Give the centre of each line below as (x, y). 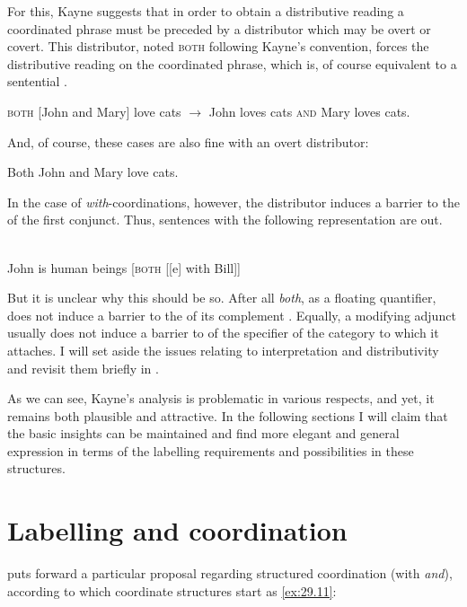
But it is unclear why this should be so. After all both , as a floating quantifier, (222, 298)
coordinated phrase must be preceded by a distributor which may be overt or (219, 28)
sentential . (37, 81)
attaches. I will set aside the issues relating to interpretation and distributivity (223, 350)
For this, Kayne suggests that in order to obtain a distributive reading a (206, 11)
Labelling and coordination (177, 530)
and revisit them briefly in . (83, 368)
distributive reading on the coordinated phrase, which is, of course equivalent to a (232, 63)
